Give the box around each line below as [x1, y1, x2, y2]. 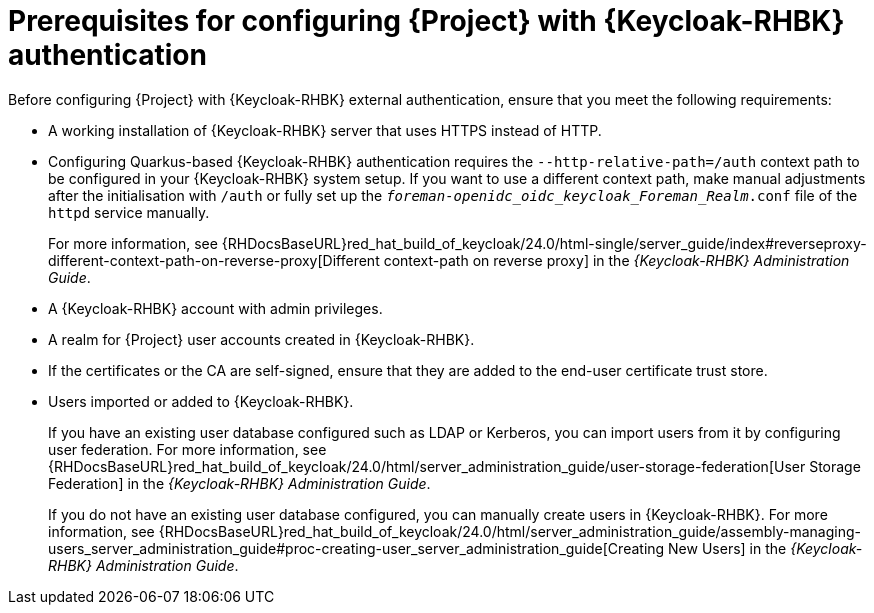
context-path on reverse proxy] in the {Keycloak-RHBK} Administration [383, 251, 850, 269]
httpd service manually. [48, 203, 210, 221]
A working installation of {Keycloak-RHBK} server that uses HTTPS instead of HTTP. [48, 121, 602, 139]
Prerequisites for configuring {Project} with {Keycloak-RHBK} [8, 4, 845, 38]
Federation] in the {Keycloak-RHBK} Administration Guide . [48, 474, 431, 492]
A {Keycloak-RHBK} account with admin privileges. [48, 299, 383, 317]
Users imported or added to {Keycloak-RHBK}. [48, 392, 354, 410]
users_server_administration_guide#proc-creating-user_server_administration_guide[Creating [48, 539, 665, 557]
